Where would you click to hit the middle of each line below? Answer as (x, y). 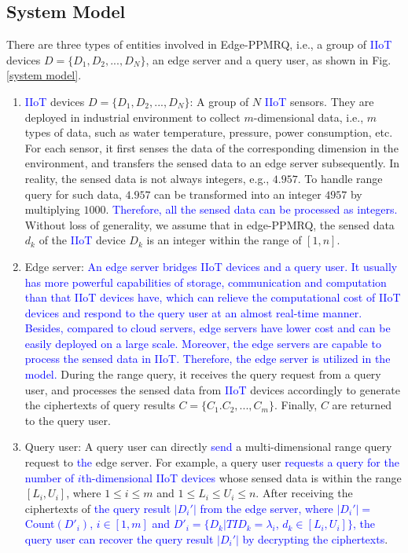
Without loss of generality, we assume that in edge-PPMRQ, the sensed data (210, 224)
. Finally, (296, 405)
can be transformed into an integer (238, 194)
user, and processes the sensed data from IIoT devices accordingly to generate (212, 389)
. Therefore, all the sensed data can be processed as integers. (252, 209)
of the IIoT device (82, 240)
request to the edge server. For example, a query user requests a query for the (212, 462)
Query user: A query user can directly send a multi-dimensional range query (208, 447)
